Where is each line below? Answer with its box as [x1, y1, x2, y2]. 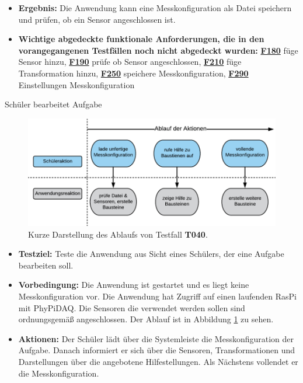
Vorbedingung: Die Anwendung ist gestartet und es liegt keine [18, 278, 249, 291]
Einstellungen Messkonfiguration [18, 78, 135, 90]
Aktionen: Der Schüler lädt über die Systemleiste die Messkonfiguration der [18, 332, 294, 344]
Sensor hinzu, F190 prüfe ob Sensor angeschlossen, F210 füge [18, 55, 242, 68]
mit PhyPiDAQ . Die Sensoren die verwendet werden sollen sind [18, 301, 245, 314]
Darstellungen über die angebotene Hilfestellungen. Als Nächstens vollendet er [18, 356, 298, 368]
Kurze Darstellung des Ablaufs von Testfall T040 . [28, 228, 208, 240]
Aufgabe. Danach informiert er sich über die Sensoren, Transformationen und [18, 344, 295, 356]
